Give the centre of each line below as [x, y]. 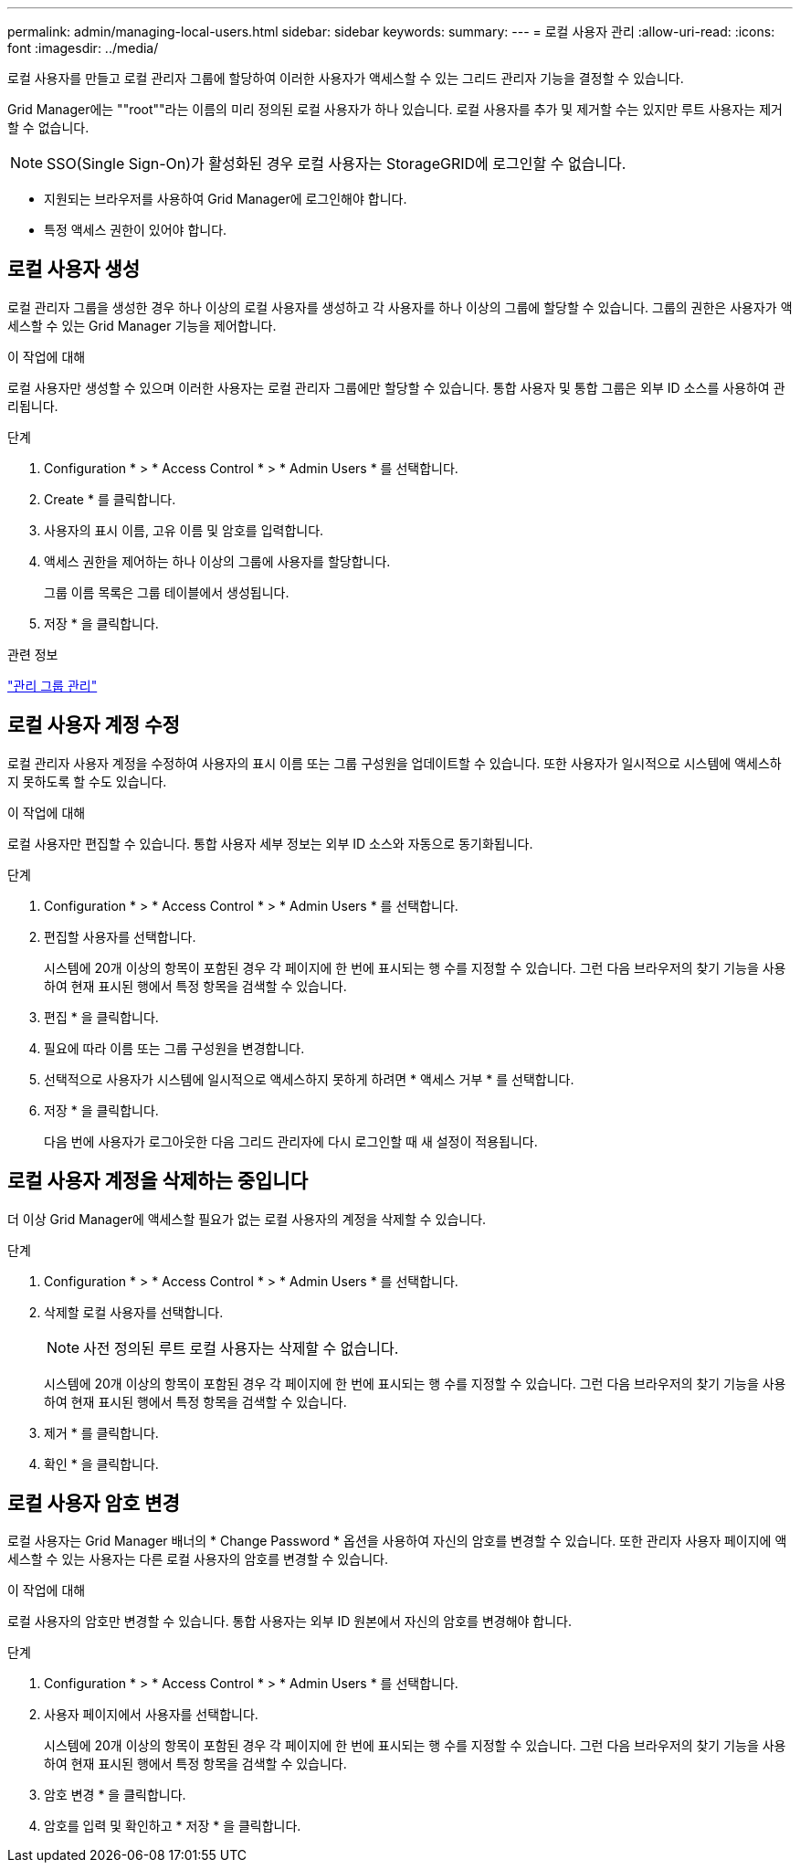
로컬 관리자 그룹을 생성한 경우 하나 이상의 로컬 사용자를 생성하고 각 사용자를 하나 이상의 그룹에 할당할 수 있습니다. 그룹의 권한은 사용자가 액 [400, 307]
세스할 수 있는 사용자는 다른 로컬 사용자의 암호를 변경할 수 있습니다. [198, 1559]
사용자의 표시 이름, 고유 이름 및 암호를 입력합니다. [184, 530]
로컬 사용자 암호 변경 [94, 1503]
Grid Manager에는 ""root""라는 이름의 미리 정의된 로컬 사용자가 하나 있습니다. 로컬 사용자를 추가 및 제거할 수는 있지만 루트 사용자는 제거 [395, 109]
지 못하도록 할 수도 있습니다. [87, 781]
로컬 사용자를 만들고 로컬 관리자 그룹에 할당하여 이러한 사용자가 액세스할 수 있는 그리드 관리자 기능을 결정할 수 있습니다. [346, 78]
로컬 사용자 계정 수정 [94, 725]
